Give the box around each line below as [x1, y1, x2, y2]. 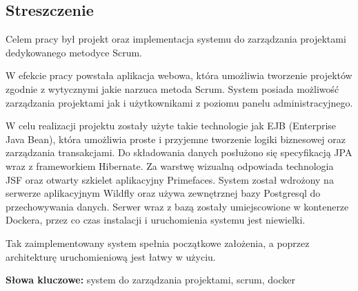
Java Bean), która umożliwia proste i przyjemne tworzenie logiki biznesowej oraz [6, 131, 346, 146]
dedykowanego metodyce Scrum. [6, 45, 142, 59]
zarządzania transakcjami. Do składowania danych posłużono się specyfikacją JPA [6, 145, 352, 160]
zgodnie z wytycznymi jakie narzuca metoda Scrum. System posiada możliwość [6, 81, 339, 96]
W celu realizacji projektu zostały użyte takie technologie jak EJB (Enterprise [6, 118, 337, 133]
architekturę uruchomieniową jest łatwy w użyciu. [6, 249, 216, 263]
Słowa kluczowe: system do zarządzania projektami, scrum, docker [6, 272, 296, 287]
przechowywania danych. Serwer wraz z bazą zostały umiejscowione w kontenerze [6, 199, 349, 213]
